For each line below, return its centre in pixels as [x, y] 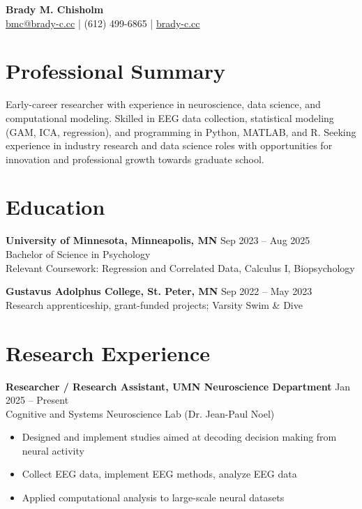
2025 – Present [37, 400]
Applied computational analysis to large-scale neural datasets [153, 497]
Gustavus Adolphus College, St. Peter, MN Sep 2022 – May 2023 [159, 291]
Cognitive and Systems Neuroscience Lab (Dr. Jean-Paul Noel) [140, 413]
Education [55, 207]
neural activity [53, 450]
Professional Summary [115, 71]
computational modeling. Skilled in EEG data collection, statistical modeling [170, 117]
